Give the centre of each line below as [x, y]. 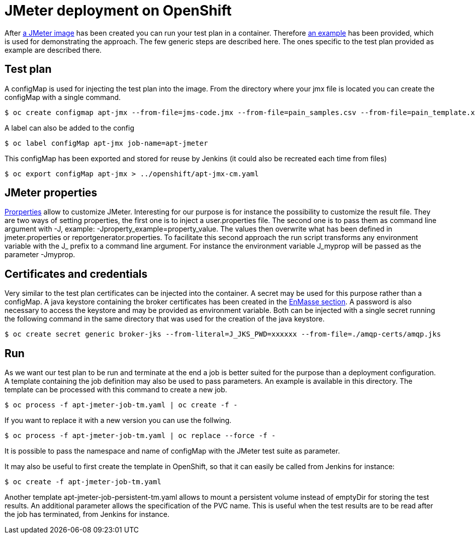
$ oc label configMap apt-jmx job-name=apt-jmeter [106, 143]
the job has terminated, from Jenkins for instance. [87, 514]
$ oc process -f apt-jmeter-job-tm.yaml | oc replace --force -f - [140, 436]
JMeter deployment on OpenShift [118, 11]
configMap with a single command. [63, 97]
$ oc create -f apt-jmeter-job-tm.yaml [83, 482]
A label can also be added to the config [69, 128]
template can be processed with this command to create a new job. [116, 390]
